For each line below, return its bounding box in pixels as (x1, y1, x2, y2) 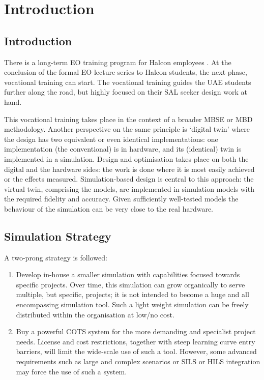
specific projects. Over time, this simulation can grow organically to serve (16, 279, 245, 289)
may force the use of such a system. (16, 366, 127, 376)
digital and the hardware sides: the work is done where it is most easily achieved (4, 163, 255, 174)
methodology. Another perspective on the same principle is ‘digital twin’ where (4, 124, 250, 134)
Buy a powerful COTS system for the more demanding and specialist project (16, 326, 256, 337)
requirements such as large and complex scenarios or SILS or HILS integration (16, 356, 260, 367)
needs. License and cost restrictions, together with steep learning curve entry (16, 336, 255, 346)
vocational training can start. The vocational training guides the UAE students (4, 76, 251, 87)
